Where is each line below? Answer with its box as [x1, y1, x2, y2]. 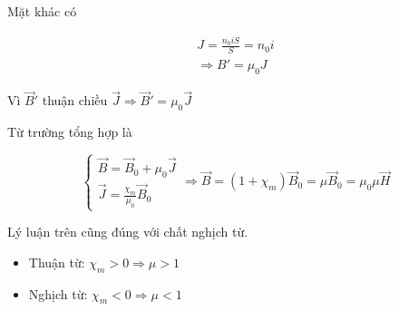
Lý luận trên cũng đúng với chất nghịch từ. [7, 222, 248, 241]
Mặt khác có [7, 2, 77, 20]
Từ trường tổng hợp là [7, 122, 132, 141]
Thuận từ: [28, 252, 85, 271]
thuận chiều [42, 91, 108, 110]
